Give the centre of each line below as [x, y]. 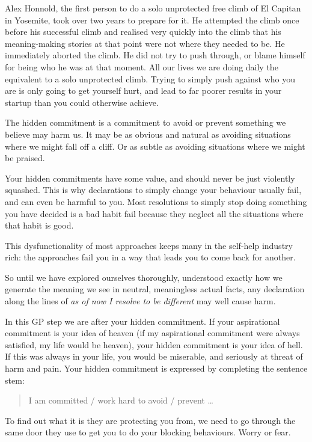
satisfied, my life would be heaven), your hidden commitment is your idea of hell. [154, 344]
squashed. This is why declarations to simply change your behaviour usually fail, [153, 190]
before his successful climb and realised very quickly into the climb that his [143, 32]
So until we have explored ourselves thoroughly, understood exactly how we [144, 277]
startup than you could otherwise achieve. [82, 102]
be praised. [25, 158]
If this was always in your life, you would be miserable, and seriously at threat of [154, 356]
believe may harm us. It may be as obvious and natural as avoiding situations [148, 134]
